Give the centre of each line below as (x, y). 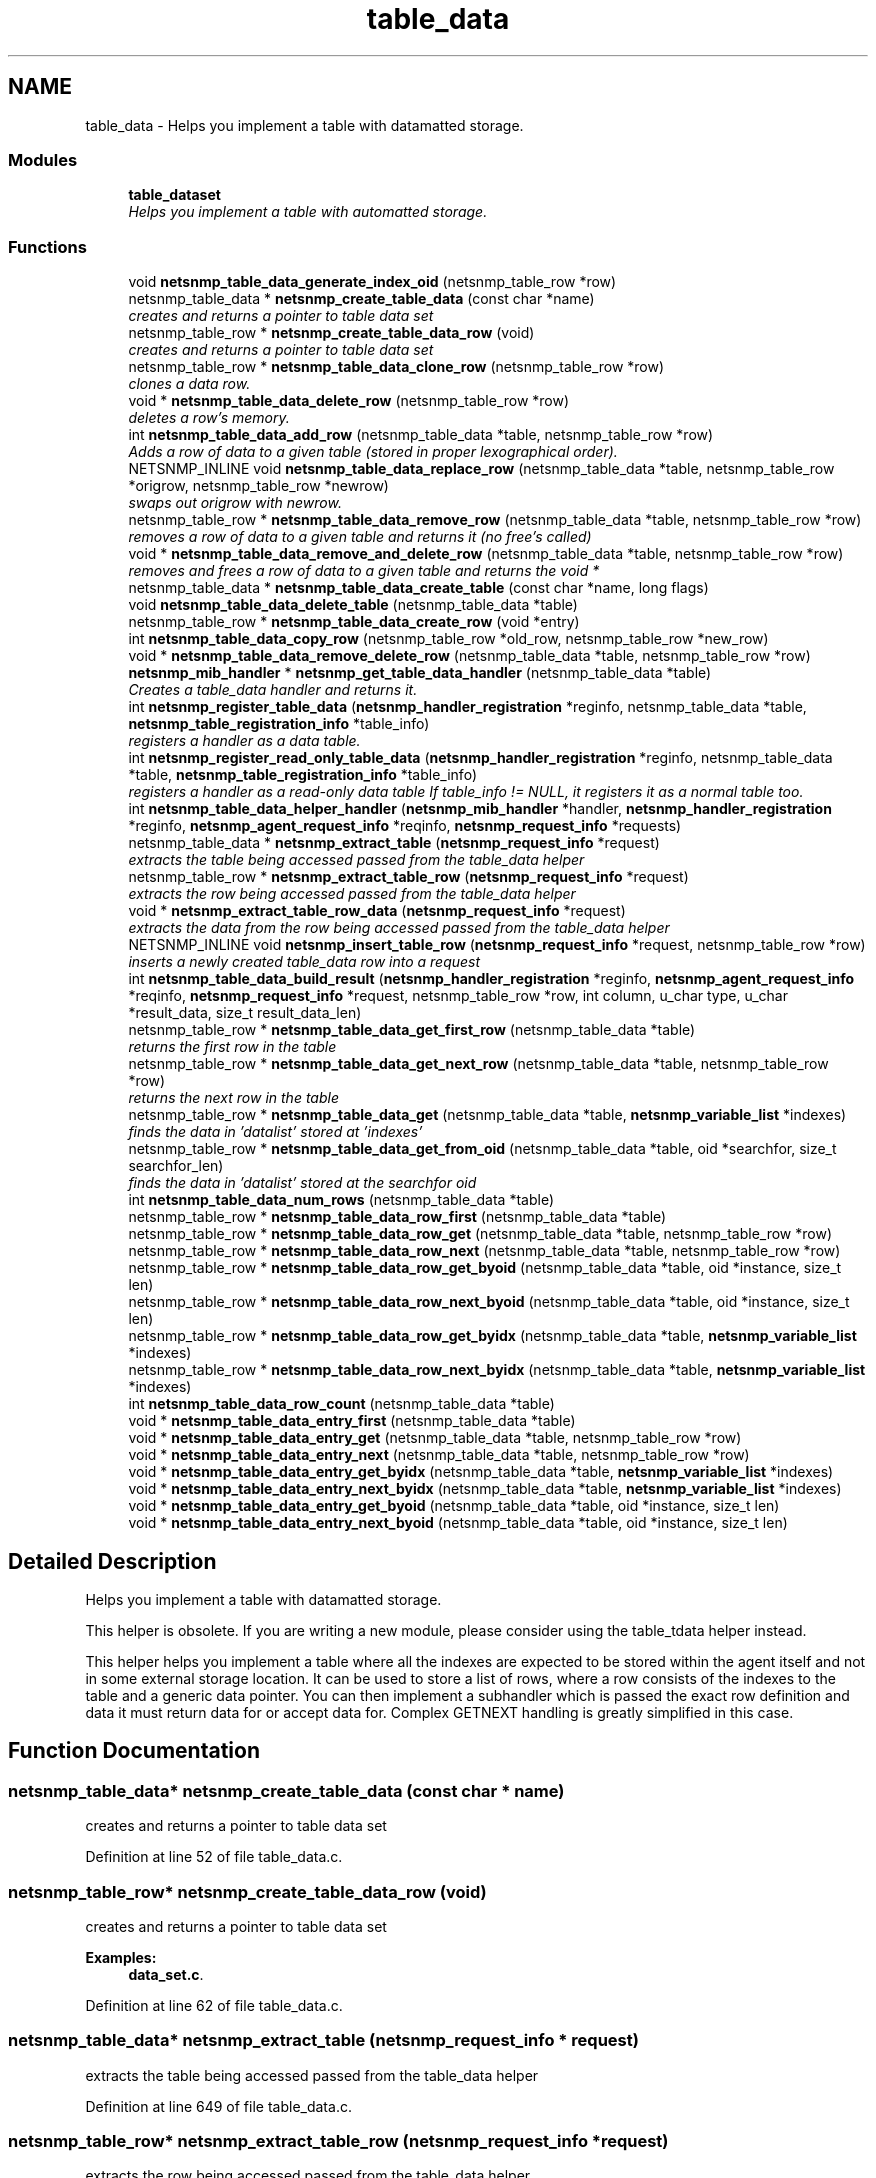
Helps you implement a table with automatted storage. (308, 212)
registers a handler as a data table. (244, 741)
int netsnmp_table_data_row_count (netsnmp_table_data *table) (341, 1404)
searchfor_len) (176, 1166)
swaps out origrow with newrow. (235, 503)
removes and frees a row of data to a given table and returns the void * (364, 571)
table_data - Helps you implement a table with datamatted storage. (304, 125)
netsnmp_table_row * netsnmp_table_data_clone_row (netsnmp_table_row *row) (396, 367)
